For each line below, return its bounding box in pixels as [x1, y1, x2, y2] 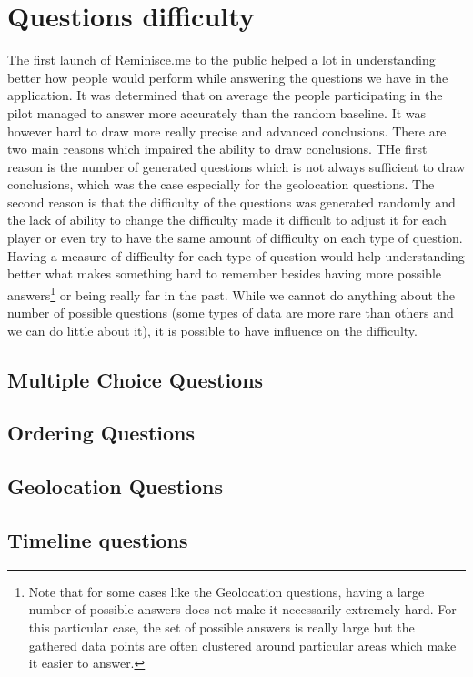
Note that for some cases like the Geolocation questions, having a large [28, 581, 425, 601]
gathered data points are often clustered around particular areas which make [28, 635, 457, 654]
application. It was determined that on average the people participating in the [7, 86, 443, 105]
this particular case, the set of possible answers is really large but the [28, 618, 415, 637]
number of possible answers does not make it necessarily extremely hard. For [28, 600, 457, 619]
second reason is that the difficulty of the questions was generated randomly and [7, 192, 456, 211]
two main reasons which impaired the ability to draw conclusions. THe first [7, 139, 428, 158]
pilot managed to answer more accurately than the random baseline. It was [7, 103, 427, 122]
